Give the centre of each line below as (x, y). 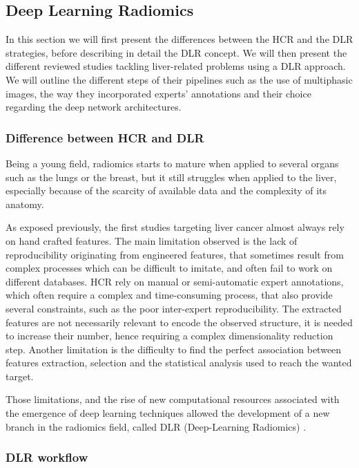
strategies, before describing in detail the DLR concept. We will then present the (176, 52)
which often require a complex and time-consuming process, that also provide (169, 295)
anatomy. (25, 204)
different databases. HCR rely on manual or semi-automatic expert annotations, (175, 281)
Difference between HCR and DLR (105, 137)
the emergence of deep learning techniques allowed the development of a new (168, 413)
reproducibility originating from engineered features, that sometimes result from (175, 254)
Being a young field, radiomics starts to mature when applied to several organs (172, 163)
